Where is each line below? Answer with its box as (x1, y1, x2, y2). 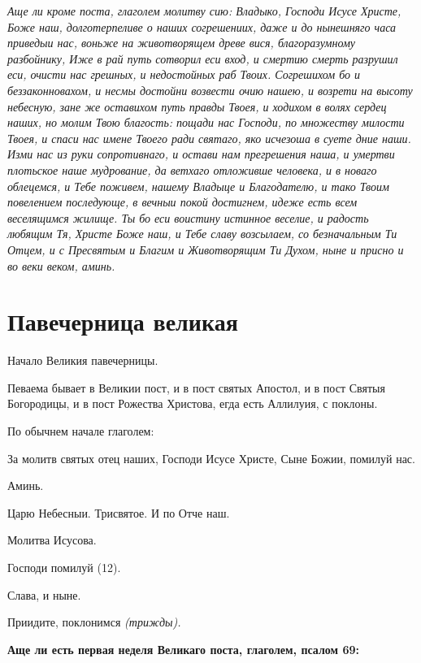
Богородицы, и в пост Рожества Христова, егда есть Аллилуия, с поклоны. (7, 395, 378, 412)
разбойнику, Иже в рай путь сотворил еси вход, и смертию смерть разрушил (7, 50, 398, 67)
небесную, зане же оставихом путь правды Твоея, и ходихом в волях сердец (7, 97, 387, 115)
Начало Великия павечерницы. (7, 352, 158, 369)
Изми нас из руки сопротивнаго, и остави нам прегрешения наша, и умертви (7, 145, 395, 162)
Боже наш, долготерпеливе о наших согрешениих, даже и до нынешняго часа (7, 18, 397, 35)
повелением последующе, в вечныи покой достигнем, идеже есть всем (7, 193, 358, 210)
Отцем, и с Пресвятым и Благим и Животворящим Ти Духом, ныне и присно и (7, 240, 404, 258)
